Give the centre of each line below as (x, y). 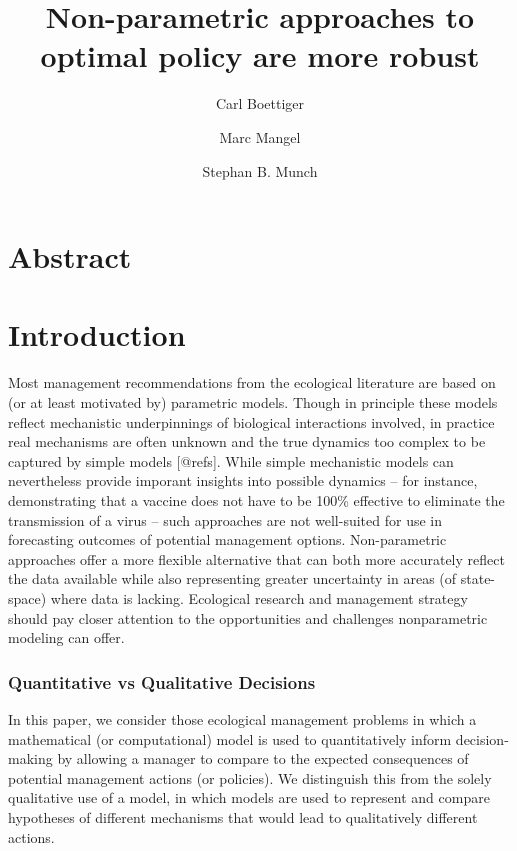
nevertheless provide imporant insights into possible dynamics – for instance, (243, 480)
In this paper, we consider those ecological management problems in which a (242, 718)
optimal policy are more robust (260, 55)
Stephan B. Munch (260, 170)
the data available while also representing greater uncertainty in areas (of (232, 578)
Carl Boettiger (260, 103)
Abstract (70, 256)
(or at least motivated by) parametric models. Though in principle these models (253, 402)
